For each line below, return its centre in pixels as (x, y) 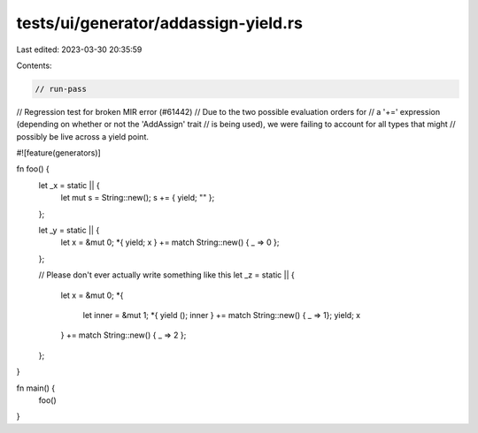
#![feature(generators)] (58, 153)
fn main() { (36, 388)
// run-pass (61, 89)
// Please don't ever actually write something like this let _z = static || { (167, 275)
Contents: (34, 65)
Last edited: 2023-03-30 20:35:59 (79, 49)
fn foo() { (33, 169)
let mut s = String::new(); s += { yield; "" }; (138, 198)
